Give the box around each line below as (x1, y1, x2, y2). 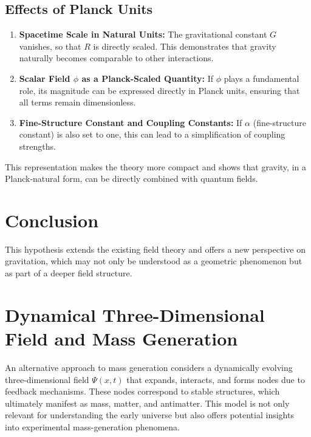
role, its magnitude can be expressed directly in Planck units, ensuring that (19, 84, 300, 96)
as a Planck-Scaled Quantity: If (81, 72, 213, 84)
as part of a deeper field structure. (5, 267, 132, 279)
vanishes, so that (19, 39, 81, 52)
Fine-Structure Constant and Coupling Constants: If (19, 116, 242, 128)
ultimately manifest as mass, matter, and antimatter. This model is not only (5, 396, 290, 409)
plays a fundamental (224, 72, 299, 84)
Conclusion (5, 207, 99, 232)
